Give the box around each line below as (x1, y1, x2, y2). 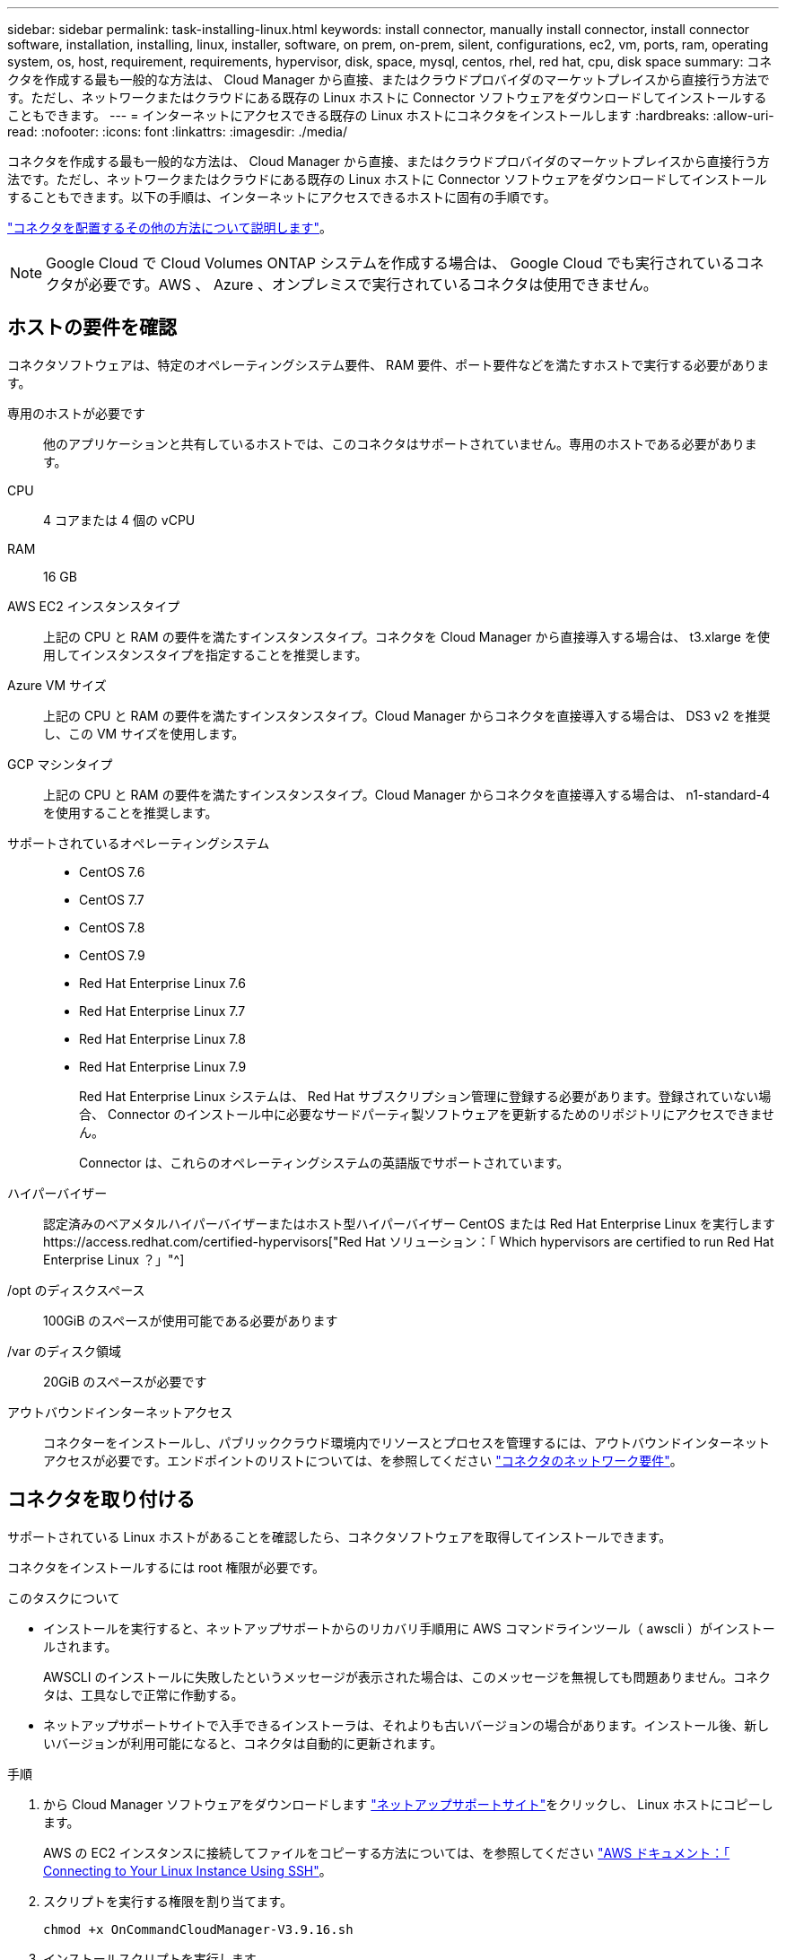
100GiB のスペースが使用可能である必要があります (43, 1312, 338, 1328)
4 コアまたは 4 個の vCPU (43, 512, 196, 528)
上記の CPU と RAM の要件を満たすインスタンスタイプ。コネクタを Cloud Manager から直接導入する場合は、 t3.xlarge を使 (43, 628, 770, 644)
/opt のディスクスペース (7, 1282, 145, 1298)
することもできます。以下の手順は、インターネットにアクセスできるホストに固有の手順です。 (7, 189, 556, 205)
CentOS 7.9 (79, 947, 145, 963)
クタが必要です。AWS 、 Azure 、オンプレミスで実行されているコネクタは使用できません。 (46, 276, 658, 293)
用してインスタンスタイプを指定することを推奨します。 (43, 646, 368, 662)
